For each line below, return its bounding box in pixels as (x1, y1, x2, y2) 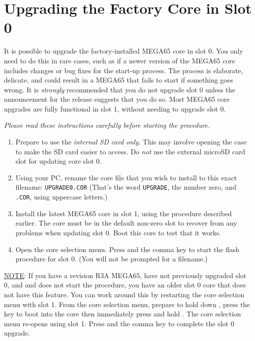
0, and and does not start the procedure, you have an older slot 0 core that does (4, 280, 246, 290)
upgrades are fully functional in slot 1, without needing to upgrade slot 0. (4, 103, 226, 114)
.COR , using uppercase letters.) (15, 192, 108, 202)
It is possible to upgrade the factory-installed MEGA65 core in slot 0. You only (4, 46, 243, 56)
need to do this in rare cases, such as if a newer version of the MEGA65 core (4, 55, 235, 65)
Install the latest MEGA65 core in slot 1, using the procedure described (15, 208, 232, 218)
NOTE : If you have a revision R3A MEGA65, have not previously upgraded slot (4, 270, 247, 280)
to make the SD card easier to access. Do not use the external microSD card (15, 146, 246, 156)
